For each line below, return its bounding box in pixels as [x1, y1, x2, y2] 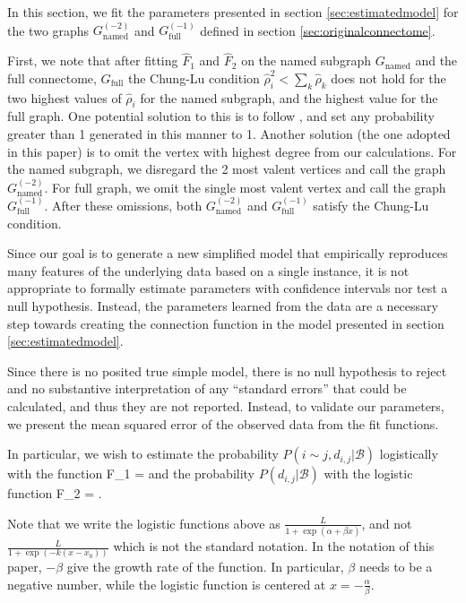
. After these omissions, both [44, 196, 203, 214]
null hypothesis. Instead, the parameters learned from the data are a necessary [7, 296, 438, 314]
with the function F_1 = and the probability [7, 464, 255, 483]
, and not [361, 513, 412, 532]
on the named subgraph [241, 51, 371, 70]
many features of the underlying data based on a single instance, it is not [7, 261, 410, 280]
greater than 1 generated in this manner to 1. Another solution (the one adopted [7, 125, 451, 142]
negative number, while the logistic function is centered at [7, 574, 326, 593]
